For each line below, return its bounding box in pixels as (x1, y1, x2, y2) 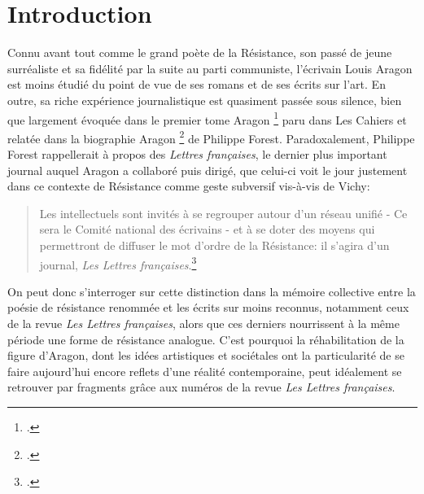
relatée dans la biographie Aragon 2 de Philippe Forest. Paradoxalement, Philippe (7, 127, 415, 146)
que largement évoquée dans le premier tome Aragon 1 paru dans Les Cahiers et (7, 108, 407, 128)
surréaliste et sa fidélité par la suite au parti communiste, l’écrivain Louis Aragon (7, 59, 413, 77)
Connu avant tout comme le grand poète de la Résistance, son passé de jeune (7, 44, 392, 61)
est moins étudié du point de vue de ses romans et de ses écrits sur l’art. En (7, 76, 386, 93)
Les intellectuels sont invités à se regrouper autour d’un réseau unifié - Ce (39, 204, 408, 221)
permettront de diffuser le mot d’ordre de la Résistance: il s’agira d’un (39, 236, 390, 253)
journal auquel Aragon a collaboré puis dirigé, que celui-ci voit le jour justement (7, 161, 408, 178)
